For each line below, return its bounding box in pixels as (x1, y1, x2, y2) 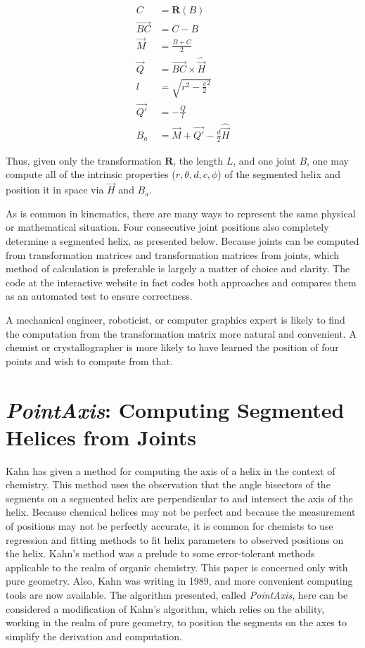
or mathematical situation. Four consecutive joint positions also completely (6, 220, 329, 234)
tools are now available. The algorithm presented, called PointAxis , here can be (6, 587, 348, 602)
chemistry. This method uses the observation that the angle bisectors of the (6, 477, 331, 492)
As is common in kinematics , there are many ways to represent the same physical (6, 205, 356, 220)
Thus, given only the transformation (6, 153, 162, 167)
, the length (173, 153, 224, 167)
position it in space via (6, 182, 104, 197)
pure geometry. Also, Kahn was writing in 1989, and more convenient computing (6, 573, 353, 588)
